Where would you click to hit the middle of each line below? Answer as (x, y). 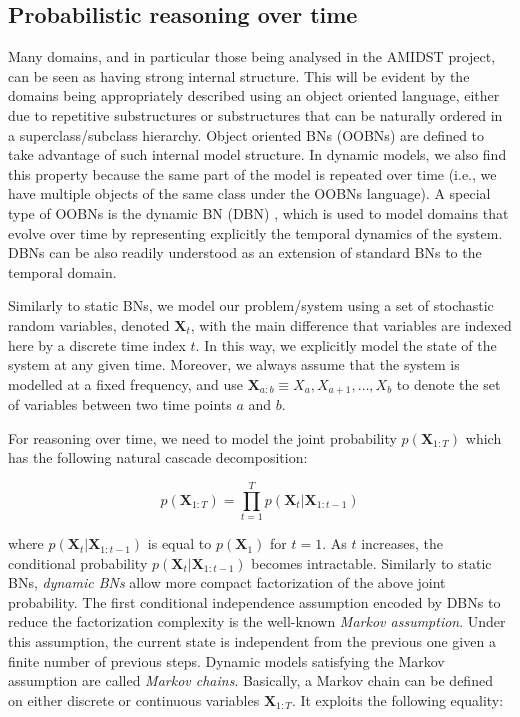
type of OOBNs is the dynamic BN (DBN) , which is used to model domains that (258, 212)
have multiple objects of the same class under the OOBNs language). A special (249, 193)
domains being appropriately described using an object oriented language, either (254, 95)
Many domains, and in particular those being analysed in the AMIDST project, (252, 56)
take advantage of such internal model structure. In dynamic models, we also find (257, 154)
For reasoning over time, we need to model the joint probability (202, 437)
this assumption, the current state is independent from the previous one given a (252, 641)
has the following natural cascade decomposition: (158, 457)
